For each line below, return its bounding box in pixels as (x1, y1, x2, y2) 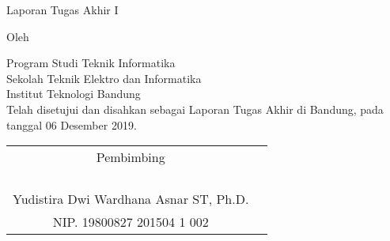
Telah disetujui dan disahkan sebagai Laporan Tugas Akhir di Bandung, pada (6, 100, 384, 117)
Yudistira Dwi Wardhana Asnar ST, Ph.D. (13, 190, 249, 209)
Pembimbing (96, 148, 165, 167)
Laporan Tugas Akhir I (6, 2, 119, 17)
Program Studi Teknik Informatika (6, 55, 176, 71)
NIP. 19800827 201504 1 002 (52, 213, 209, 232)
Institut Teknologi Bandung (6, 85, 141, 102)
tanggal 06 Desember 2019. (6, 116, 137, 133)
